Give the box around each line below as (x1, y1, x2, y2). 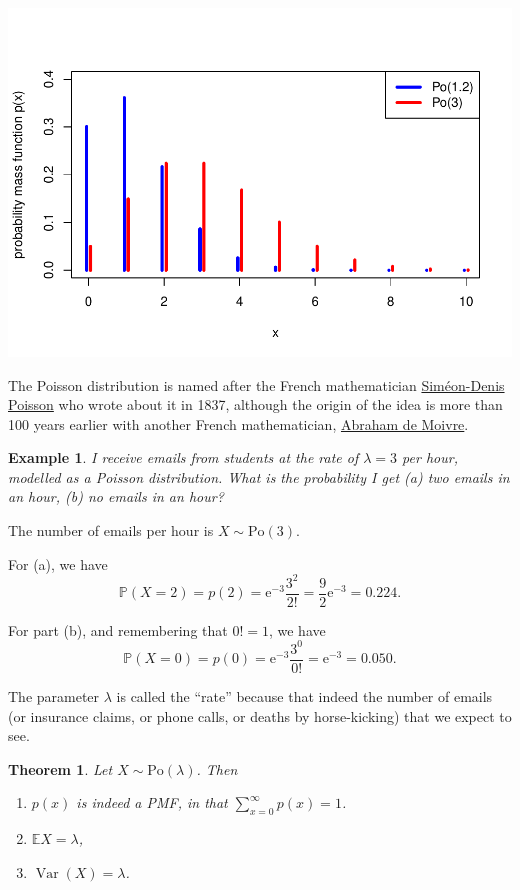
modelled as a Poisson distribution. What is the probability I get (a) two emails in (8, 466, 510, 487)
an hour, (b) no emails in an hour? (8, 486, 224, 507)
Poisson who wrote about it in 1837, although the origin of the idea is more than (8, 394, 503, 415)
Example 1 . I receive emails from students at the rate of (8, 447, 359, 468)
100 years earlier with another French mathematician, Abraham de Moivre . (8, 413, 469, 434)
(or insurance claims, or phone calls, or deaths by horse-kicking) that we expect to (8, 705, 512, 726)
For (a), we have (8, 553, 108, 574)
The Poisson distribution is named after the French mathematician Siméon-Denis (8, 374, 505, 395)
